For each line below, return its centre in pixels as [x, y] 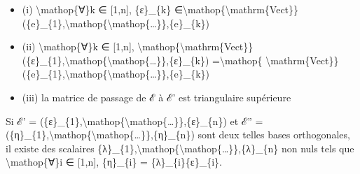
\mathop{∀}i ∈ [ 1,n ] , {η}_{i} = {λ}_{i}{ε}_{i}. [114, 162]
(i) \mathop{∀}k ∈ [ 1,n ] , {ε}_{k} [97, 9]
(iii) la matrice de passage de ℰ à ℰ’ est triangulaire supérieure [157, 97]
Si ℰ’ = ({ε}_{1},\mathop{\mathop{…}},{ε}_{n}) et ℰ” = [134, 121]
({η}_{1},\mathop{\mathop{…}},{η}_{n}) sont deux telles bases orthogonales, [178, 135]
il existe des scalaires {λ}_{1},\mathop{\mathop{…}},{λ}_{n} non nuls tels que [180, 148]
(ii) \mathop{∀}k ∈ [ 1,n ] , [78, 46]
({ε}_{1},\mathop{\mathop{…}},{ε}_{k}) [116, 60]
